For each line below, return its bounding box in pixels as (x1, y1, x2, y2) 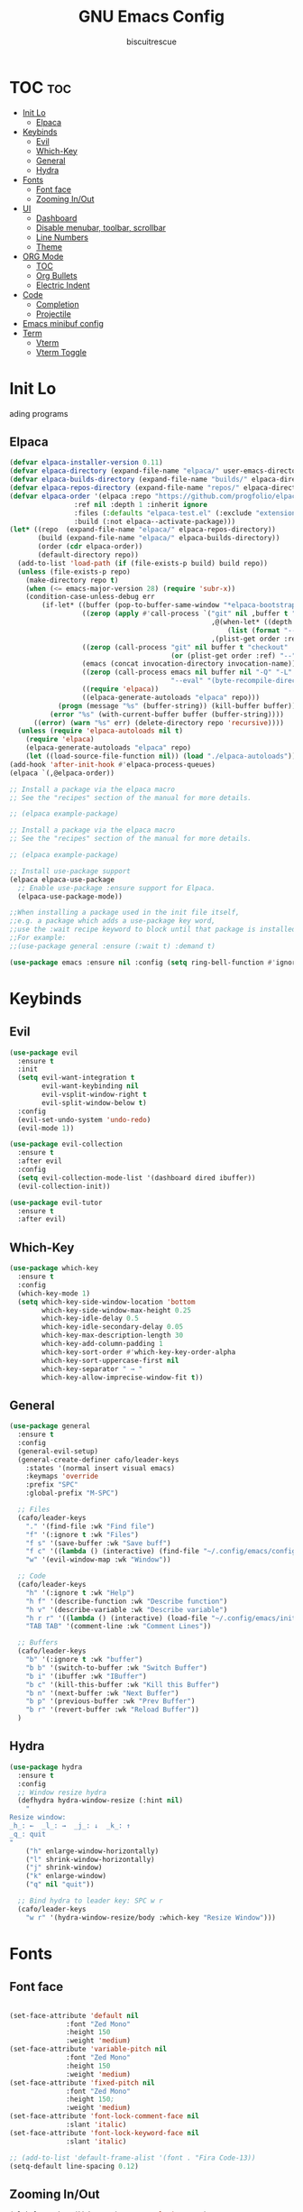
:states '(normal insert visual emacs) (25, 1463, 176, 1472)
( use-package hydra (9, 1762, 83, 1772)
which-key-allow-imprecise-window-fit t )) (41, 1373, 204, 1382)
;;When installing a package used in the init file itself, (9, 908, 241, 917)
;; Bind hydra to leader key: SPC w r (17, 1896, 164, 1905)
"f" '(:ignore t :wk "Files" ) (25, 1530, 140, 1539)
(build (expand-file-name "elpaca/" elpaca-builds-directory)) (37, 534, 280, 543)
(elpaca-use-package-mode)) (17, 891, 124, 901)
